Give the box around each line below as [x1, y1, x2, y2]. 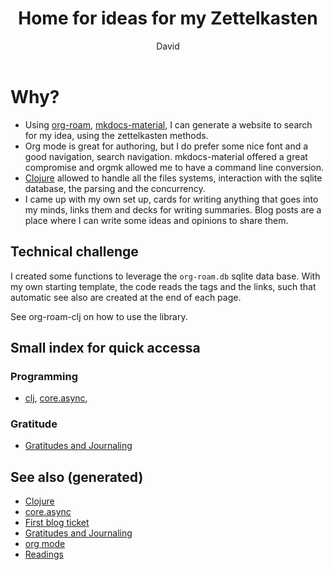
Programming [10, 369, 78, 383]
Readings [24, 548, 64, 561]
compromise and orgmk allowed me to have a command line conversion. [24, 161, 325, 173]
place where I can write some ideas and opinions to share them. [24, 214, 289, 226]
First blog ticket [24, 517, 90, 529]
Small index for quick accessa [10, 339, 201, 356]
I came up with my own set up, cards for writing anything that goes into [24, 193, 319, 205]
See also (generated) [10, 468, 144, 486]
